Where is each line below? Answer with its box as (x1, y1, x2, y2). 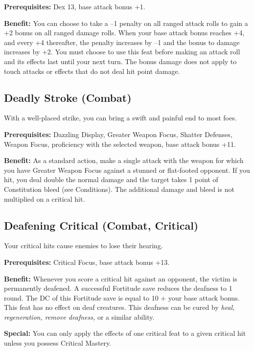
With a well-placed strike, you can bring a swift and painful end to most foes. (4, 113, 237, 123)
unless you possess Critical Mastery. (4, 338, 112, 348)
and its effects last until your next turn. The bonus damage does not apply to (4, 56, 237, 66)
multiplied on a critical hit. (4, 193, 85, 204)
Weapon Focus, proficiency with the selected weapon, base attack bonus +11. (4, 139, 236, 149)
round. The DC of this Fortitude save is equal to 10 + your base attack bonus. (4, 292, 240, 303)
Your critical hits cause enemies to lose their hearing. (4, 240, 163, 251)
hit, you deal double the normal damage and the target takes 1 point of (4, 174, 218, 185)
